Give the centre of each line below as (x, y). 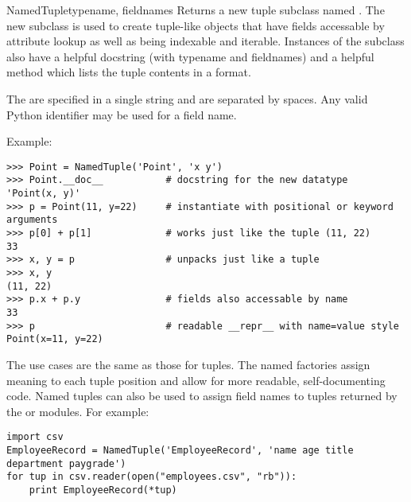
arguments (32, 220)
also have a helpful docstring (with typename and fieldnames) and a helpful (190, 56)
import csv (35, 437)
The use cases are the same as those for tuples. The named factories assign (188, 364)
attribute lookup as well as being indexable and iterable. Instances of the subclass (205, 41)
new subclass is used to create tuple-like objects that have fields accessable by (196, 25)
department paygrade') (66, 463)
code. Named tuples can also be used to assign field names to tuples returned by (202, 396)
